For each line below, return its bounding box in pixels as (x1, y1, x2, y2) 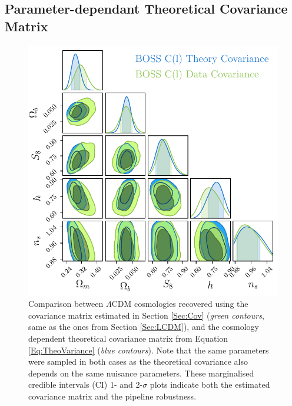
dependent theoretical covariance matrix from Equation (28, 332, 228, 344)
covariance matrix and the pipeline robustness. (28, 389, 197, 402)
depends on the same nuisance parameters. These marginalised (28, 366, 254, 379)
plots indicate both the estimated (150, 378, 270, 391)
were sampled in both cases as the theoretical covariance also (28, 355, 248, 368)
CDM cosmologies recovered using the (111, 297, 248, 310)
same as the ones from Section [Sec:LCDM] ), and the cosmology (28, 320, 259, 333)
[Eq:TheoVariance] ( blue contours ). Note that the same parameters (28, 343, 269, 356)
